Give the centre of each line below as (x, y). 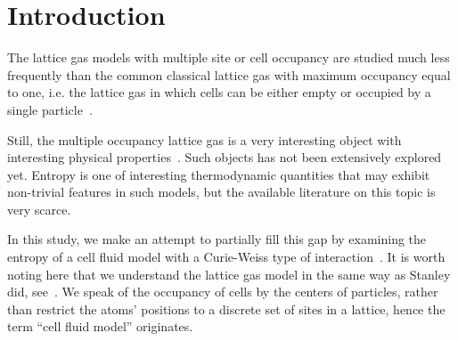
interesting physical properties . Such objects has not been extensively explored (225, 157)
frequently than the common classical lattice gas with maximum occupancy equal (229, 74)
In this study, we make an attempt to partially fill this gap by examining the (217, 239)
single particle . (50, 109)
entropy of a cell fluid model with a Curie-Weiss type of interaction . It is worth (226, 257)
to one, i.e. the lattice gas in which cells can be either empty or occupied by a (219, 92)
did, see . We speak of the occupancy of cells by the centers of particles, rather (223, 292)
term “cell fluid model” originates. (100, 326)
